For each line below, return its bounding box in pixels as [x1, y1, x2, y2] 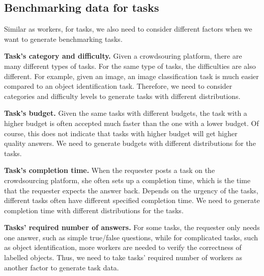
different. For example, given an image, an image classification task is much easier [4, 70, 259, 81]
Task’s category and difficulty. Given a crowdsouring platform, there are [4, 51, 242, 61]
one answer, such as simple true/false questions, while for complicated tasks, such [4, 232, 258, 242]
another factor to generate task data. [4, 262, 119, 272]
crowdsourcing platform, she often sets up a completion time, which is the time [4, 174, 251, 185]
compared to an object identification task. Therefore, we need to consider [4, 81, 232, 91]
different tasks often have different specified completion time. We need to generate [4, 195, 260, 206]
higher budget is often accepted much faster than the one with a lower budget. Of [4, 117, 259, 128]
